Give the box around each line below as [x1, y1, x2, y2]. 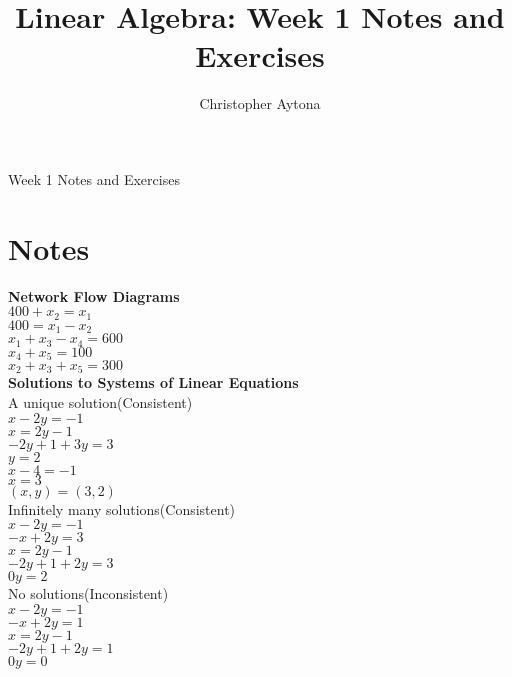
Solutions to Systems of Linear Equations [8, 372, 299, 393]
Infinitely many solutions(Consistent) [8, 498, 236, 519]
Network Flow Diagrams [8, 285, 180, 306]
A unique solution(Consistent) [8, 392, 193, 413]
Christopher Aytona [199, 93, 321, 114]
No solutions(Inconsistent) [8, 583, 169, 604]
